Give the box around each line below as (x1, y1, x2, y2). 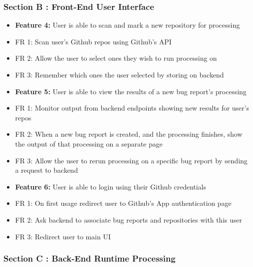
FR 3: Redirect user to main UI (15, 231, 111, 241)
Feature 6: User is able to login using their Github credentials (15, 181, 207, 191)
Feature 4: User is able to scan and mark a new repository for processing (15, 20, 240, 30)
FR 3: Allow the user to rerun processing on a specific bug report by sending (15, 155, 248, 165)
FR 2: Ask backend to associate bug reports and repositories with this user (15, 214, 242, 225)
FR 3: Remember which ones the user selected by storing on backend (15, 70, 224, 79)
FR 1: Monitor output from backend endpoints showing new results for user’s (15, 103, 249, 113)
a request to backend (15, 165, 78, 175)
